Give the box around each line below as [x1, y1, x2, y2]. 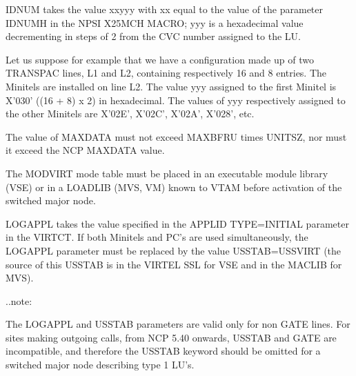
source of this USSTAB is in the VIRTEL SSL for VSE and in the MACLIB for [6, 257, 342, 271]
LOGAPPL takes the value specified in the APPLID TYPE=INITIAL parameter [6, 216, 349, 230]
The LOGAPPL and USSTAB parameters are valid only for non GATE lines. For [6, 317, 350, 331]
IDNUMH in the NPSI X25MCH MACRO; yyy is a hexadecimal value [6, 15, 304, 30]
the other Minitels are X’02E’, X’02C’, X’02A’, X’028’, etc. [6, 106, 255, 121]
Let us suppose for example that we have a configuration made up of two [6, 52, 314, 66]
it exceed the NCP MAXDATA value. [6, 143, 165, 157]
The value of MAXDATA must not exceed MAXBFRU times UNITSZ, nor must [6, 129, 347, 144]
